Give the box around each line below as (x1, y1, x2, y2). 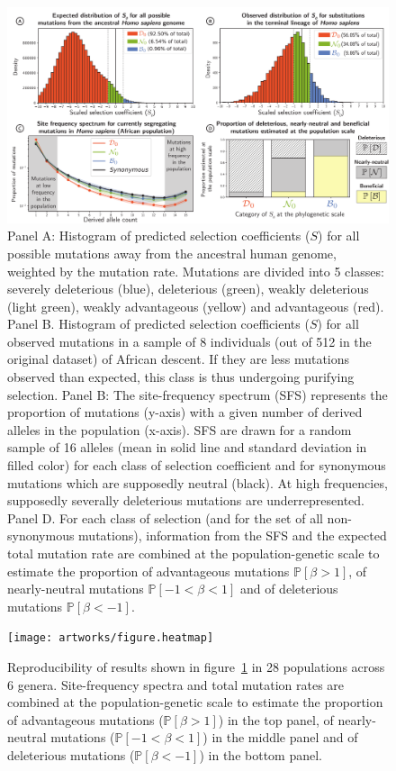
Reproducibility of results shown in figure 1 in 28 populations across (7, 658, 385, 676)
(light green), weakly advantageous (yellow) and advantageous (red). (7, 296, 384, 315)
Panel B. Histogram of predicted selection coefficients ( (7, 314, 310, 333)
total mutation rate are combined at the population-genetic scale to (7, 544, 380, 563)
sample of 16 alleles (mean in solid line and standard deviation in (7, 438, 367, 457)
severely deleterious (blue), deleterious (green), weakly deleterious (7, 279, 369, 298)
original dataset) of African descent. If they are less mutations (7, 349, 350, 368)
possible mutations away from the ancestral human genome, (7, 243, 337, 262)
